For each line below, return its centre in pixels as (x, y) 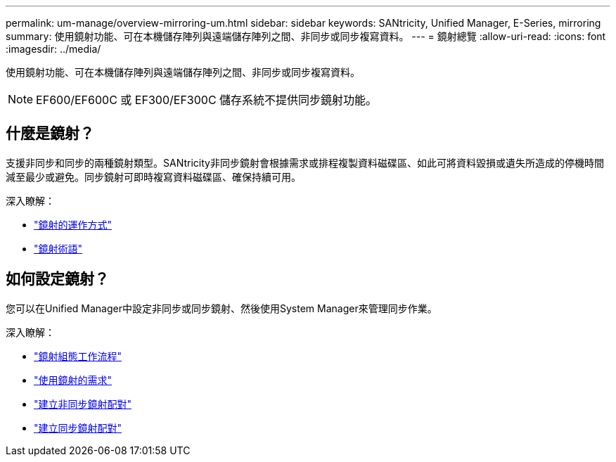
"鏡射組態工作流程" (78, 356)
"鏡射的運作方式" (73, 224)
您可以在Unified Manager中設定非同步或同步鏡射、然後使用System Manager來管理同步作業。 (222, 308)
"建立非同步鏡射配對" (83, 404)
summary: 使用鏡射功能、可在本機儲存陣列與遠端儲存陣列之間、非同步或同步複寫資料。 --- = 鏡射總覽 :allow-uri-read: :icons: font (306, 36)
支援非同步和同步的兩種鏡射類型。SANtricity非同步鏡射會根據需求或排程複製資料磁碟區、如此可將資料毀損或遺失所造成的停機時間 (305, 162)
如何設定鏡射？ (57, 279)
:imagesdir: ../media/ (53, 49)
